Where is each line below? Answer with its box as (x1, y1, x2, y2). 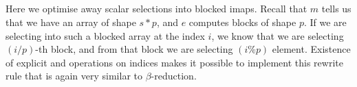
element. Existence (272, 42, 351, 56)
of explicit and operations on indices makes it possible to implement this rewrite (6, 55, 343, 69)
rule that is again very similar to (6, 69, 142, 83)
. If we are (303, 14, 347, 29)
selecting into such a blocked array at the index (6, 28, 205, 42)
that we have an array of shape (6, 14, 136, 29)
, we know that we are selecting (211, 28, 344, 42)
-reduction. (151, 69, 197, 83)
